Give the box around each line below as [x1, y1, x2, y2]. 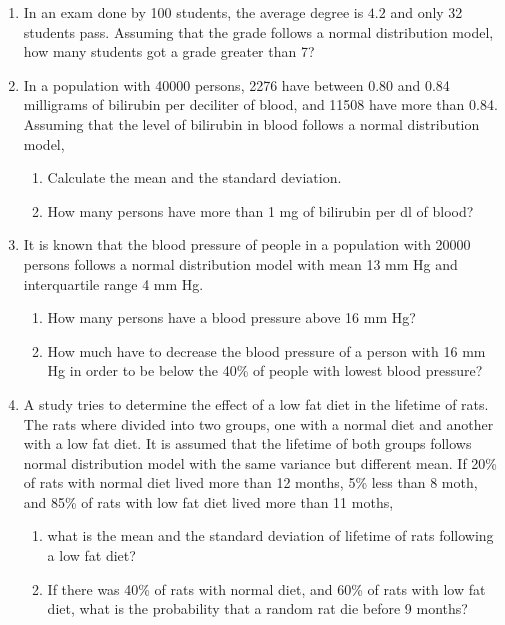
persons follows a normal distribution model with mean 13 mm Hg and [23, 253, 458, 274]
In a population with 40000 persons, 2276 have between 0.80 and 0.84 [23, 74, 450, 95]
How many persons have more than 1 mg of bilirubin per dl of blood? [47, 200, 474, 221]
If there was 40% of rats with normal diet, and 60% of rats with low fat [47, 578, 486, 599]
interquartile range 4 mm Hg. [23, 273, 204, 294]
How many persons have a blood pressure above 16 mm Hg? [47, 307, 416, 328]
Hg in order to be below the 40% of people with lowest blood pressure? [47, 360, 483, 381]
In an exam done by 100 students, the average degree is [23, 2, 364, 22]
